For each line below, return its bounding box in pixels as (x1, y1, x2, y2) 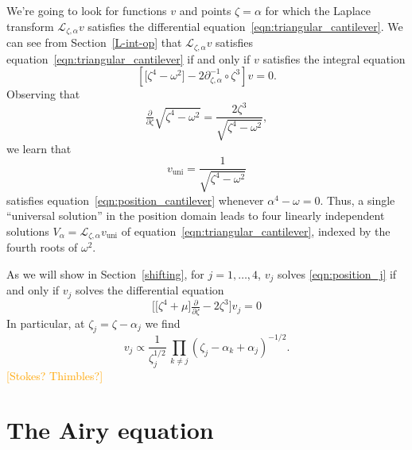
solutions (6, 222, 49, 239)
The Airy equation (6, 413, 214, 446)
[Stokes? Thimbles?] (6, 367, 103, 383)
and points (179, 2, 231, 18)
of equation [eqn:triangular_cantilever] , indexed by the (121, 222, 391, 239)
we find (145, 314, 181, 331)
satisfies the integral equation (262, 50, 406, 67)
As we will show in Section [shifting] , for (6, 265, 204, 282)
